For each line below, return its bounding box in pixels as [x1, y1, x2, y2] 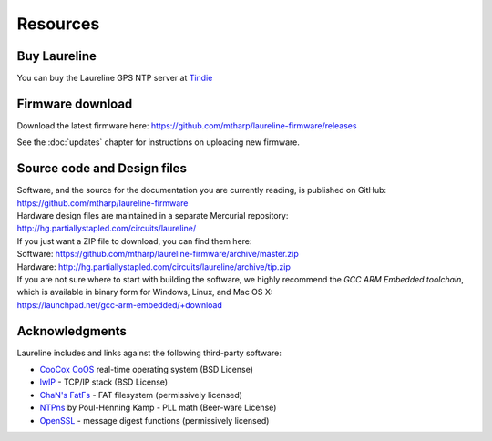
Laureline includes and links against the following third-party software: [16, 347, 282, 358]
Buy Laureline [16, 48, 97, 64]
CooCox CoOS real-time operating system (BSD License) [39, 364, 254, 375]
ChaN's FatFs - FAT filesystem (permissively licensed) [39, 389, 243, 400]
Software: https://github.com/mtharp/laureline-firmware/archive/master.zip [16, 249, 300, 260]
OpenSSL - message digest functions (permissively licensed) [39, 415, 270, 426]
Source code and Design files [16, 160, 187, 177]
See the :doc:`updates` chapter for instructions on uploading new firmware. [16, 137, 300, 148]
